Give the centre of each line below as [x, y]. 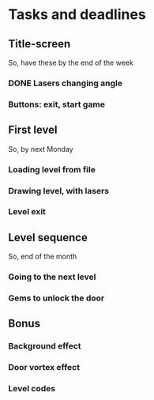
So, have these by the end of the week [71, 62]
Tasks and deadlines [77, 15]
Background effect [45, 346]
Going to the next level [52, 277]
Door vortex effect [44, 368]
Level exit [27, 212]
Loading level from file [52, 169]
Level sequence [48, 238]
